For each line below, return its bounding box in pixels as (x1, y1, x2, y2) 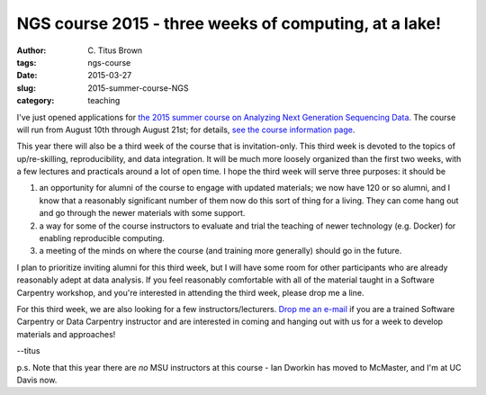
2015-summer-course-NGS (87, 82, 189, 94)
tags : (16, 57, 37, 67)
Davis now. (16, 374, 58, 385)
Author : (16, 45, 47, 56)
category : (16, 95, 55, 106)
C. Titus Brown (87, 45, 143, 56)
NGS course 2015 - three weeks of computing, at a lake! (16, 13, 441, 33)
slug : (16, 82, 36, 94)
